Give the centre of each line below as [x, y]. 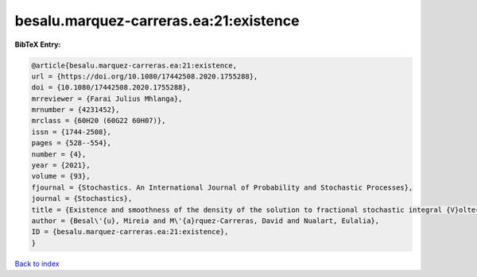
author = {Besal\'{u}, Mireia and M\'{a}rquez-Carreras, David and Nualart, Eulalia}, [206, 221]
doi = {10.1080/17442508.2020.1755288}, [111, 88]
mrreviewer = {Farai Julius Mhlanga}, [107, 98]
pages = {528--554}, [71, 143]
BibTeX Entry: [38, 44]
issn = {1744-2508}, [71, 132]
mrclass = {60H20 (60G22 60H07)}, [99, 121]
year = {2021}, [61, 165]
